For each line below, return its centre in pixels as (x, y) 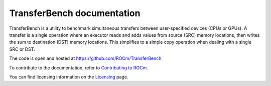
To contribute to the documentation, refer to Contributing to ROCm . (79, 67)
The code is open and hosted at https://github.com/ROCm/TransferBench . (86, 58)
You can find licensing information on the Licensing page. (69, 77)
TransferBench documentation (75, 13)
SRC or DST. (22, 49)
